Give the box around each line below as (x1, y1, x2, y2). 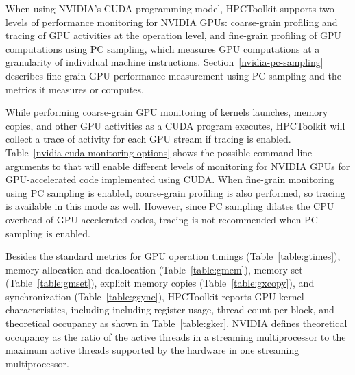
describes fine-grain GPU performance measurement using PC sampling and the (5, 68, 341, 82)
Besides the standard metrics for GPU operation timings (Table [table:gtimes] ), (5, 249, 341, 263)
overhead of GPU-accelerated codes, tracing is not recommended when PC (5, 212, 318, 226)
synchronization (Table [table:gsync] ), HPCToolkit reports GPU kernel (5, 289, 304, 303)
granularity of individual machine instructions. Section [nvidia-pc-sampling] (5, 55, 323, 69)
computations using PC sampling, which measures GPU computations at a (5, 41, 320, 56)
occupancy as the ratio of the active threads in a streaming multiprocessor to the (5, 329, 346, 343)
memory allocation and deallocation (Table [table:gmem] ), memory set (5, 262, 303, 276)
